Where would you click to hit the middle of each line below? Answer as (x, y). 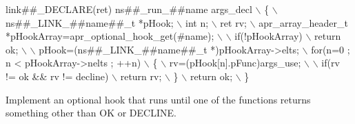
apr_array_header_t (303, 22)
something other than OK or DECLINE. (91, 113)
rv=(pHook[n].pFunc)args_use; (235, 63)
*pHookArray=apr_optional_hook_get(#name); (110, 36)
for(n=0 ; (331, 49)
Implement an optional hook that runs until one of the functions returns (158, 99)
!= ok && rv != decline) (57, 76)
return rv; (141, 76)
